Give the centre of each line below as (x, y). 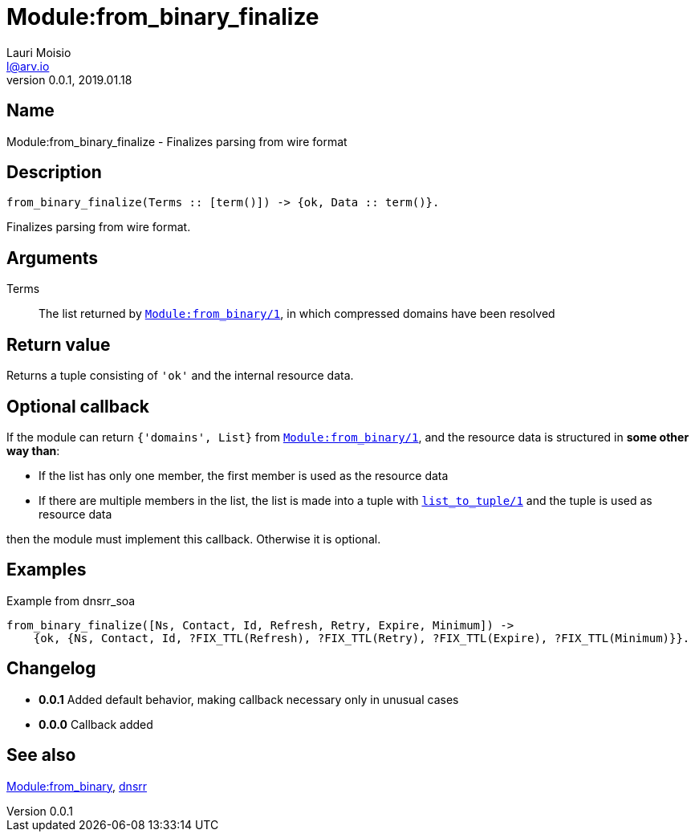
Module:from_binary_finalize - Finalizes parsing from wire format (177, 141)
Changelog (51, 669)
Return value (59, 344)
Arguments (53, 258)
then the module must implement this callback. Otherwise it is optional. (194, 539)
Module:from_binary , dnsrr (77, 786)
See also (41, 755)
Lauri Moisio (39, 52)
